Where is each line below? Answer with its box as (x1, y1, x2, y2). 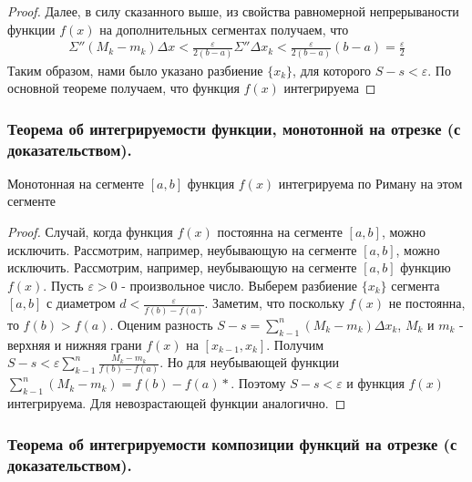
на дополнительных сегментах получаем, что (99, 19, 349, 38)
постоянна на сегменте (217, 222, 343, 241)
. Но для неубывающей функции (159, 353, 340, 372)
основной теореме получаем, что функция (7, 78, 240, 97)
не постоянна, (388, 293, 466, 313)
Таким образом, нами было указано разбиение (7, 60, 263, 79)
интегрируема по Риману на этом (278, 173, 463, 192)
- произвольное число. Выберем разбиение (121, 275, 358, 294)
